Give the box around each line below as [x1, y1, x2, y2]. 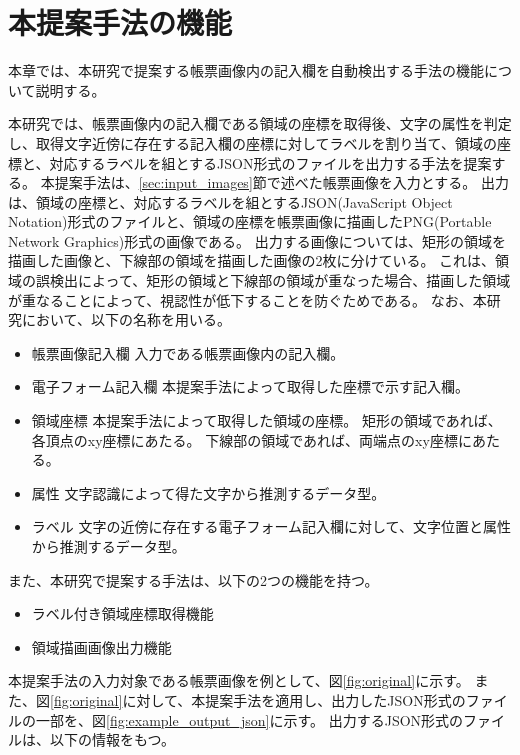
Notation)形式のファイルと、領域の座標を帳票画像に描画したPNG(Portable [8, 211, 492, 232]
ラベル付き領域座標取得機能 [31, 603, 214, 624]
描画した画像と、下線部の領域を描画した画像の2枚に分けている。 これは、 [8, 250, 496, 271]
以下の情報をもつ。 [49, 729, 175, 750]
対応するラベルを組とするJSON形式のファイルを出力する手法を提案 [49, 152, 492, 173]
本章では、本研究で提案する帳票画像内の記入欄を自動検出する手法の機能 [8, 60, 484, 81]
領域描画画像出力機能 [31, 636, 172, 657]
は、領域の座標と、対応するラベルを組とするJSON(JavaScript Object [8, 191, 453, 212]
